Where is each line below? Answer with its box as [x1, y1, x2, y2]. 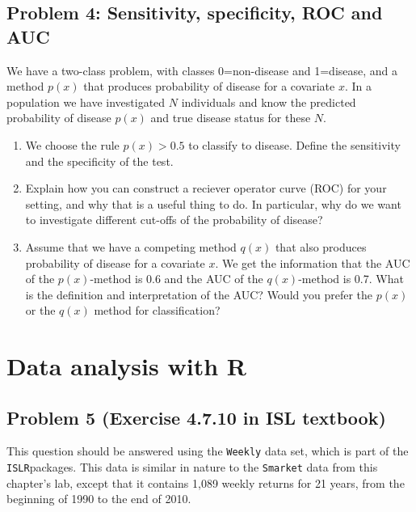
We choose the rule [25, 136, 120, 153]
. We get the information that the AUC [215, 254, 410, 271]
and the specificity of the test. [25, 152, 174, 169]
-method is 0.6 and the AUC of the [90, 270, 263, 287]
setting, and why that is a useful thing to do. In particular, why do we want [25, 195, 401, 212]
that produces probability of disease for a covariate [83, 78, 335, 95]
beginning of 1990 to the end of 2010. [6, 490, 191, 507]
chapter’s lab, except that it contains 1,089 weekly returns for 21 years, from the [6, 474, 405, 491]
